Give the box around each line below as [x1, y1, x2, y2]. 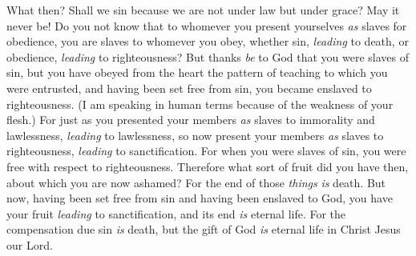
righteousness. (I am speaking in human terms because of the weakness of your [6, 95, 394, 112]
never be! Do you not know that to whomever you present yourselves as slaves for [6, 17, 407, 34]
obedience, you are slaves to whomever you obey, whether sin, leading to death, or [6, 33, 409, 50]
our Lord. [6, 236, 53, 253]
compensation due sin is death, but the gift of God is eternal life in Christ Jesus [6, 221, 401, 238]
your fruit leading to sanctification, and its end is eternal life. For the [6, 205, 346, 222]
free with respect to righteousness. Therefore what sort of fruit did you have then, [6, 158, 409, 174]
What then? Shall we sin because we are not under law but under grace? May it [6, 2, 400, 18]
